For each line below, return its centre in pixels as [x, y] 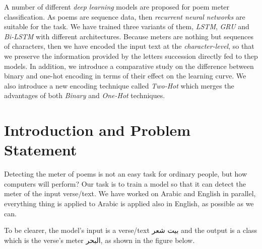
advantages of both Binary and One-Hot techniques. [85, 95]
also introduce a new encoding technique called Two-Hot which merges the [119, 85]
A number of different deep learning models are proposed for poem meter [117, 7]
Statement [41, 150]
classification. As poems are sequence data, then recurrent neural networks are [125, 16]
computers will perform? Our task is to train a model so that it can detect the [125, 183]
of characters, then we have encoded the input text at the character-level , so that [129, 46]
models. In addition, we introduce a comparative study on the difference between [129, 66]
